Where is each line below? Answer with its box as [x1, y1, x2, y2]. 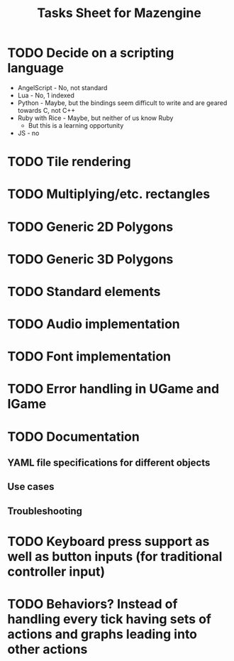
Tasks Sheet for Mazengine [36, 5, 202, 21]
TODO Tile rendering [7, 154, 131, 170]
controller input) [7, 563, 106, 579]
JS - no [17, 129, 40, 137]
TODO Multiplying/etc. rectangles [7, 186, 211, 202]
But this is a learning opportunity [28, 121, 124, 129]
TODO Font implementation [7, 349, 172, 365]
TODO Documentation [7, 428, 140, 444]
